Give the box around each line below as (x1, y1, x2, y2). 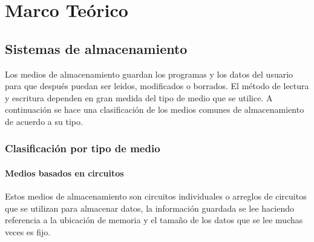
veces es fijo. (5, 225, 51, 238)
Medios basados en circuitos (5, 166, 124, 179)
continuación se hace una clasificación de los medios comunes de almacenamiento (5, 103, 304, 116)
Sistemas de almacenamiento (5, 39, 188, 58)
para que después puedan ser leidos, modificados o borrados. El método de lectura (5, 79, 309, 92)
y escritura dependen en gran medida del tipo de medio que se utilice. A (5, 91, 273, 104)
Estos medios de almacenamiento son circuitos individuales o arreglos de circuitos (5, 190, 307, 203)
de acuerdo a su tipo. (5, 115, 83, 127)
